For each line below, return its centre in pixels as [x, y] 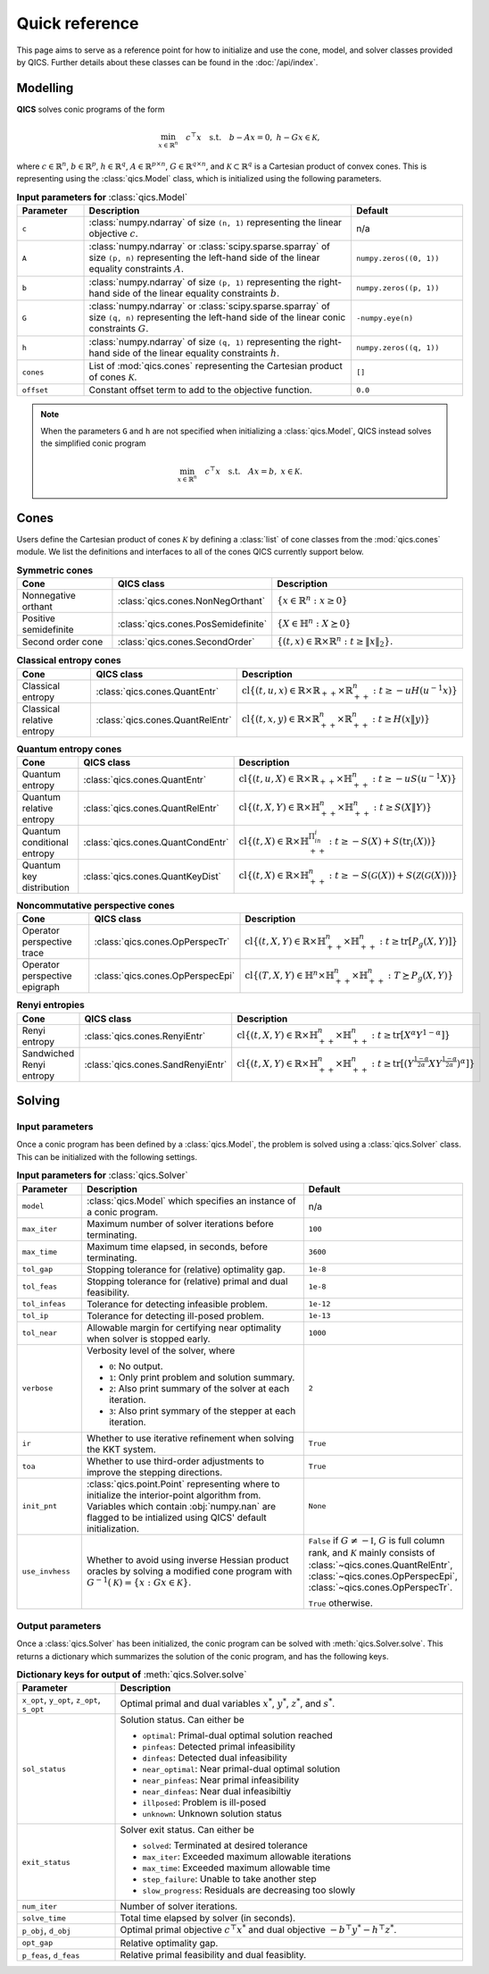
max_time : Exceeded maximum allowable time [236, 1868]
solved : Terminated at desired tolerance [225, 1845]
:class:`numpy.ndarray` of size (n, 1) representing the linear [215, 222]
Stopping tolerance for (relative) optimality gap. [186, 1269]
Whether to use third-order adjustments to [175, 1461]
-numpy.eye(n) [385, 318]
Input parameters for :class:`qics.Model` [102, 197]
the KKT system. [121, 1449]
